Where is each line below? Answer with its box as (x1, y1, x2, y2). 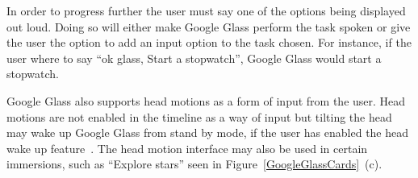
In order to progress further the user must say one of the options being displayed (6, 2, 406, 19)
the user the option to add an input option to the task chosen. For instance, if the (6, 34, 412, 51)
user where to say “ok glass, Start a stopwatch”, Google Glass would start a (6, 49, 382, 66)
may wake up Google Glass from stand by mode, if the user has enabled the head (6, 124, 409, 141)
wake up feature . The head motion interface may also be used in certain (6, 139, 368, 156)
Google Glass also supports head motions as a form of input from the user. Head (6, 92, 406, 109)
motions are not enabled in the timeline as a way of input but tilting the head (6, 108, 392, 125)
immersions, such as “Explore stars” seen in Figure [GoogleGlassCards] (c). (6, 155, 382, 172)
